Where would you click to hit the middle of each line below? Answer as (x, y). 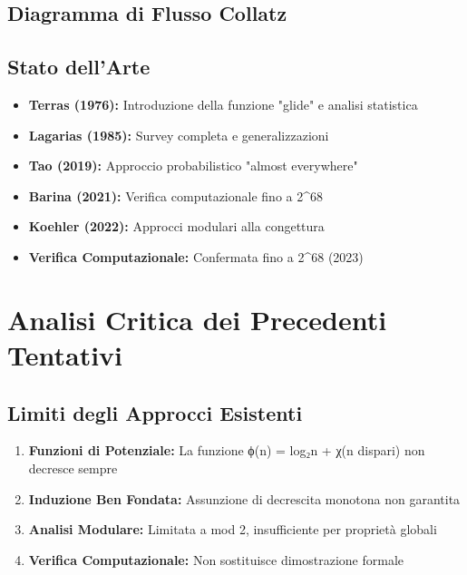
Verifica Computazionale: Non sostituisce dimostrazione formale (216, 559)
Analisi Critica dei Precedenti (197, 319)
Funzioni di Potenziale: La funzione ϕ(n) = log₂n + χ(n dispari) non (227, 450)
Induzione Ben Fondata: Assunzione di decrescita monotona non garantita (244, 498)
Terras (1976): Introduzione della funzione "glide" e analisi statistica (223, 104)
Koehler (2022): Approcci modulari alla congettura (176, 226)
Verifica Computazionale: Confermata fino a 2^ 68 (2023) (196, 256)
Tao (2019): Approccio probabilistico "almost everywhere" (193, 166)
